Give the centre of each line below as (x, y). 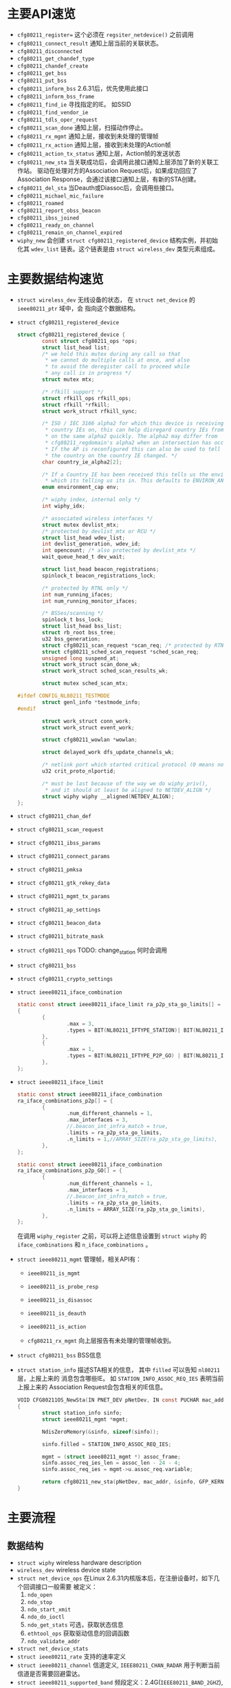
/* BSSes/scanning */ (73, 614)
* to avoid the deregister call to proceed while (118, 367)
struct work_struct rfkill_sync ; (90, 411)
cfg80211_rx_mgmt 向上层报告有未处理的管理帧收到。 (101, 1341)
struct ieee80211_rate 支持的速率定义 (71, 1656)
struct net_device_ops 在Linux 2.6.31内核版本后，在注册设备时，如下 (115, 1578)
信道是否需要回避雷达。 (50, 1674)
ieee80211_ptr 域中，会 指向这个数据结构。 (78, 308)
